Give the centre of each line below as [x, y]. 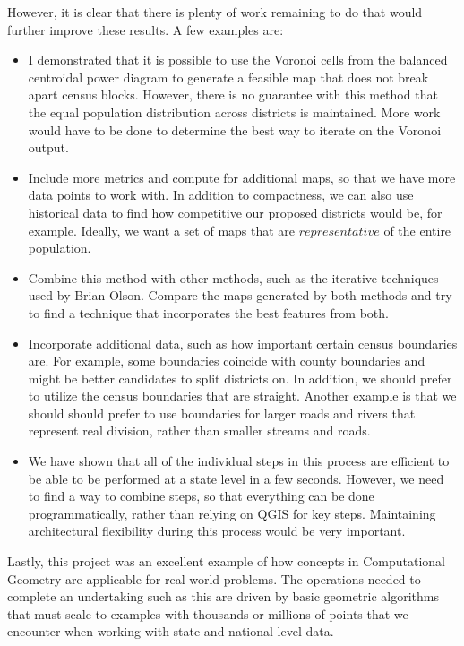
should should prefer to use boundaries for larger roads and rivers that [222, 413]
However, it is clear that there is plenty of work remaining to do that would [215, 12]
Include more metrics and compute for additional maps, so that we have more [242, 177]
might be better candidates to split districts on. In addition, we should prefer [240, 378]
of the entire [417, 230]
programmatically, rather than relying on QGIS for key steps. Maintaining [232, 513]
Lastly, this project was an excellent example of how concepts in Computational [226, 561]
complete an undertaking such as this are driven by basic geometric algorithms [223, 596]
